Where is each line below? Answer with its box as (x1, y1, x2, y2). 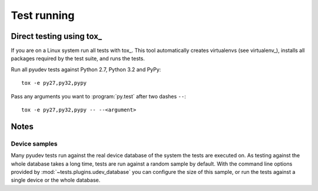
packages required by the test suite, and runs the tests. (11, 55, 145, 62)
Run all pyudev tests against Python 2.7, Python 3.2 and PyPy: (11, 65, 161, 73)
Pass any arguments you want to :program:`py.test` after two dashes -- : (11, 93, 186, 100)
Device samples (11, 139, 58, 147)
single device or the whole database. (11, 177, 101, 184)
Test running (11, 9, 75, 22)
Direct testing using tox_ (11, 31, 102, 41)
